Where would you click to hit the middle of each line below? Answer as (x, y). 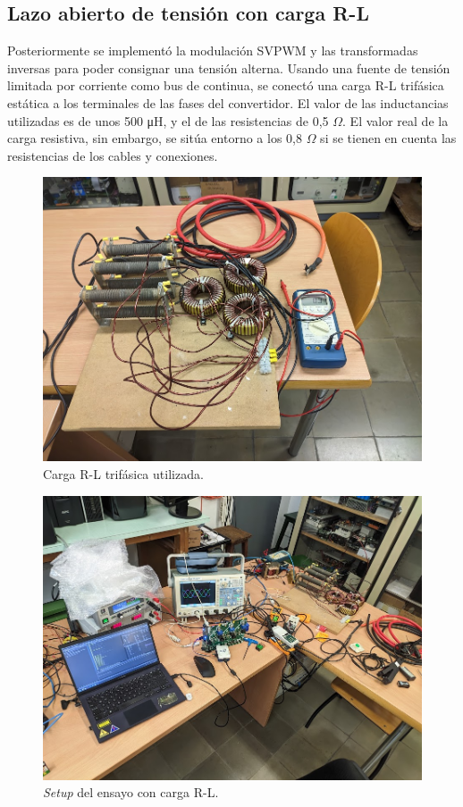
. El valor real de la (396, 120)
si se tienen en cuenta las (388, 138)
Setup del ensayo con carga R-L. (131, 792)
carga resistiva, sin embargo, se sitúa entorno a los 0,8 (155, 138)
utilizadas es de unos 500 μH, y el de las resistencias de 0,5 (168, 120)
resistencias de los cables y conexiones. (113, 155)
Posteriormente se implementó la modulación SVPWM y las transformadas (213, 50)
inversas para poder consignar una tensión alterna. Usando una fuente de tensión (229, 67)
